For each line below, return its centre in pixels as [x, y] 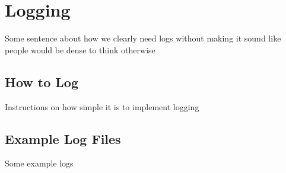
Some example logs [39, 163]
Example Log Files [63, 138]
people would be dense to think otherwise [80, 49]
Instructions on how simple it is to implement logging [102, 106]
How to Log [42, 81]
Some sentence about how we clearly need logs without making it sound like [143, 38]
